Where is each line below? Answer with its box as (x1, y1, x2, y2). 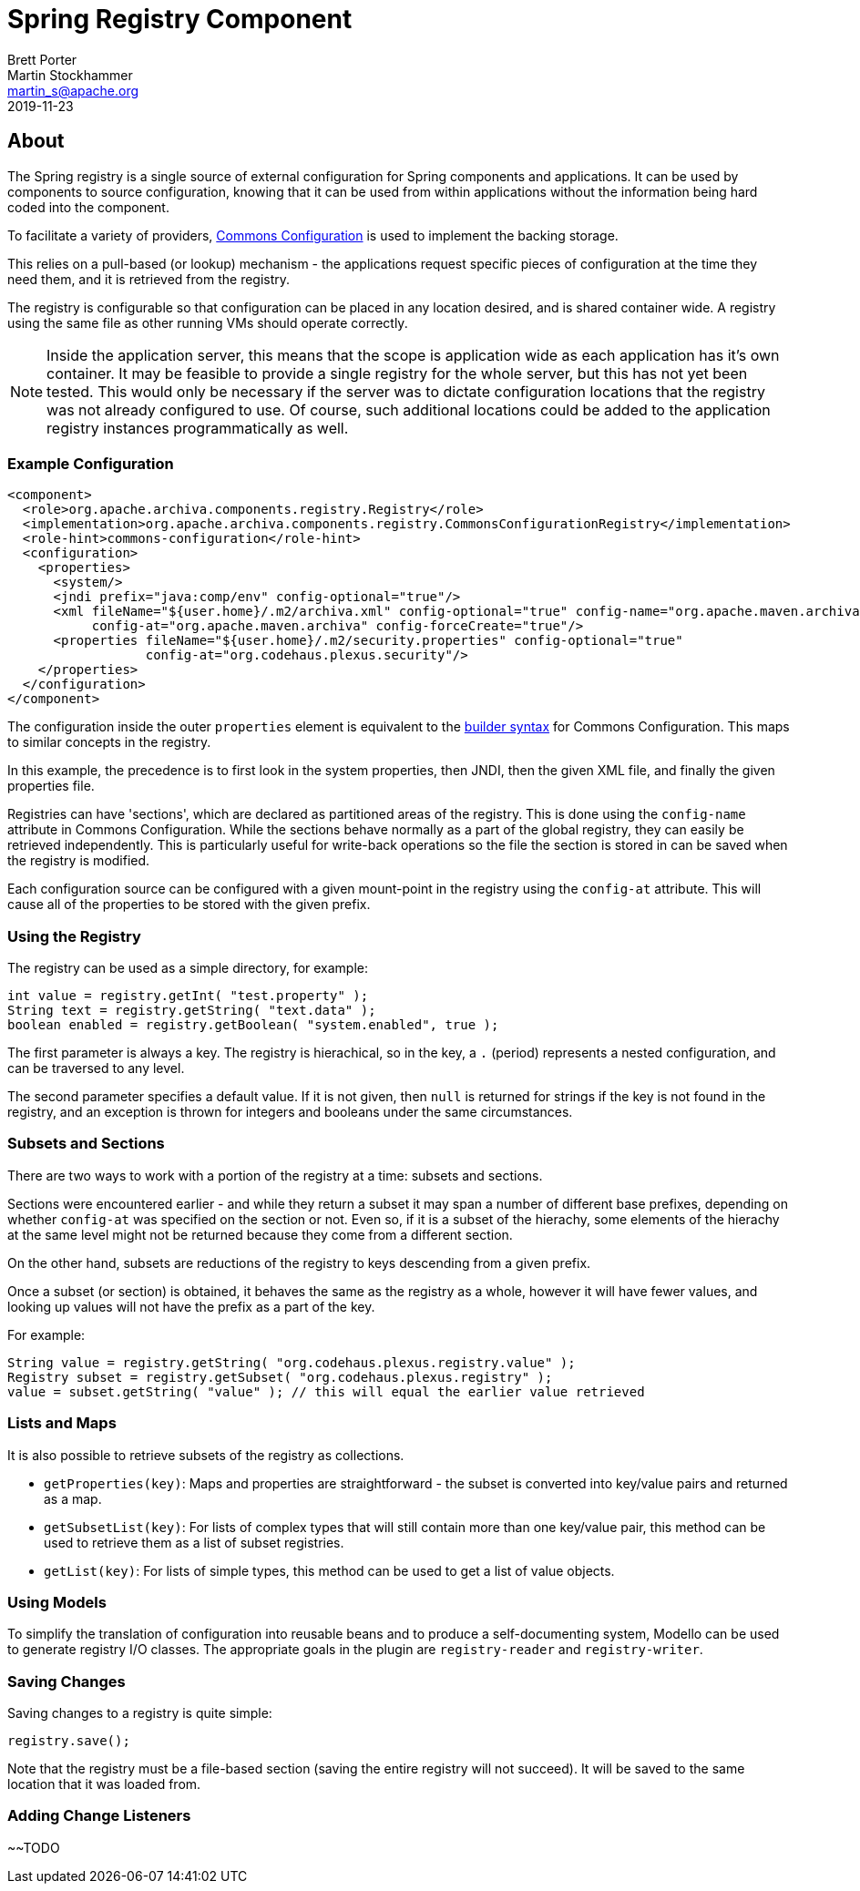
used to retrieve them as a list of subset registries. (44, 1534, 344, 1550)
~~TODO (7, 1839, 60, 1855)
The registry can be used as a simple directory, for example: (7, 960, 369, 976)
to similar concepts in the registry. (7, 734, 211, 751)
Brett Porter (7, 51, 77, 67)
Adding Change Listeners (7, 1806, 191, 1825)
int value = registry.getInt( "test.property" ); (7, 988, 369, 1004)
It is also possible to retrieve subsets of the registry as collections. (7, 1446, 404, 1463)
